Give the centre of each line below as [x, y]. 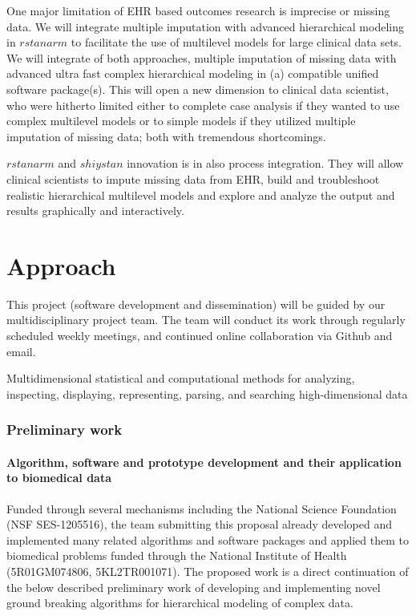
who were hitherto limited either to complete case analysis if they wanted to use [203, 105]
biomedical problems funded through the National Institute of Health [177, 555]
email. [21, 351]
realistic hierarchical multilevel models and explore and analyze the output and [201, 195]
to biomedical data [59, 478]
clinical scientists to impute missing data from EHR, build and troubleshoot [193, 178]
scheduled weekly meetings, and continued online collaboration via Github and [200, 336]
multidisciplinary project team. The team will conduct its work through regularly [206, 320]
